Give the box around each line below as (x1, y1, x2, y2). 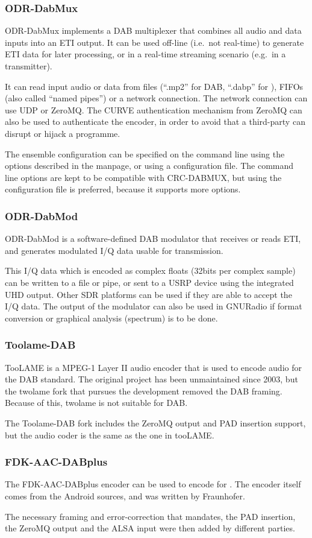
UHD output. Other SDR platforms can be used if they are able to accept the (5, 288, 292, 300)
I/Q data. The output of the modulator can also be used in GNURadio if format (5, 300, 302, 312)
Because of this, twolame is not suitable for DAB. (5, 396, 188, 409)
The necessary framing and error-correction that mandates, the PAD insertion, (5, 510, 296, 522)
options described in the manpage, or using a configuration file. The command (5, 159, 294, 172)
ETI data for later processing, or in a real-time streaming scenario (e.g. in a (5, 48, 286, 60)
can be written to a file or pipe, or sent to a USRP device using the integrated (5, 276, 294, 288)
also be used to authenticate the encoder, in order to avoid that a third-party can (5, 115, 305, 128)
